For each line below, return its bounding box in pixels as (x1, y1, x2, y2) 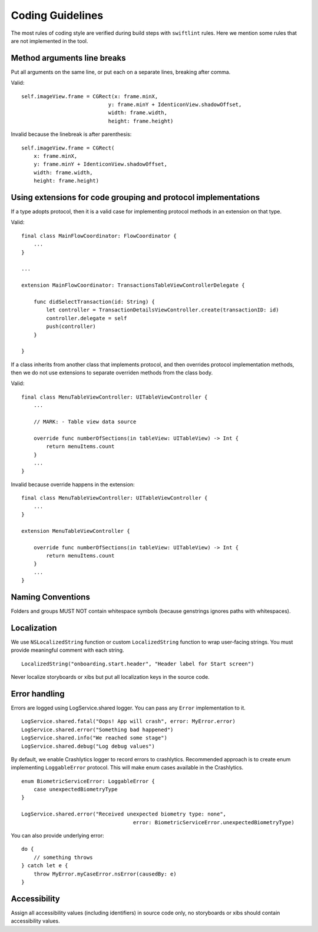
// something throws (33, 854, 93, 861)
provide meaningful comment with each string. (11, 646, 124, 654)
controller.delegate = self (46, 315, 127, 321)
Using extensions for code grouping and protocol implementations (11, 192, 260, 203)
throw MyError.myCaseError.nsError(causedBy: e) (33, 870, 177, 877)
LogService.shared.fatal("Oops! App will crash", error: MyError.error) (21, 718, 236, 725)
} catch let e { (21, 863, 68, 869)
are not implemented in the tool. (11, 37, 88, 44)
